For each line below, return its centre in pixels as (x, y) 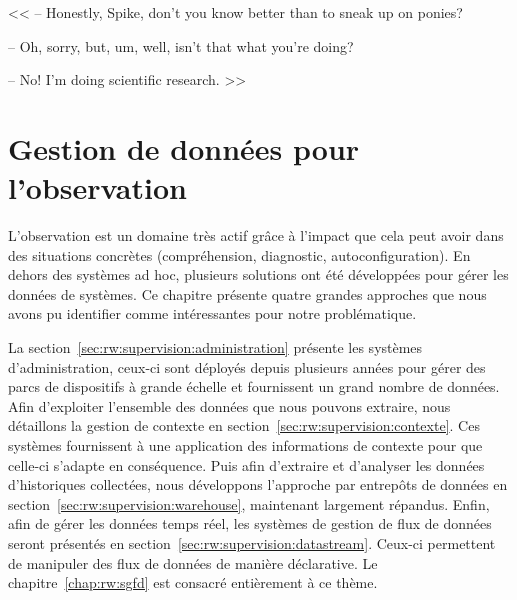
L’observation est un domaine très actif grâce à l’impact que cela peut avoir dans (256, 235)
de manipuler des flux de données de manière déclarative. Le (193, 562)
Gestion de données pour (184, 147)
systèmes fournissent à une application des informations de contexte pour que (245, 445)
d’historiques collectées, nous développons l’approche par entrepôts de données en (258, 484)
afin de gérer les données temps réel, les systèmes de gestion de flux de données (250, 523)
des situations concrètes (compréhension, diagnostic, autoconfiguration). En (239, 254)
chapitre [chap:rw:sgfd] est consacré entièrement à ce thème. (193, 582)
